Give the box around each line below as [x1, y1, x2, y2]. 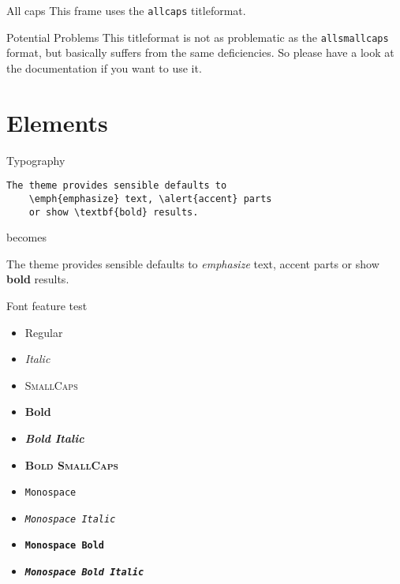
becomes [6, 229, 47, 245]
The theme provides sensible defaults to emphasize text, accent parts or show [6, 255, 379, 271]
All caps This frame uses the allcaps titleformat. [6, 2, 246, 18]
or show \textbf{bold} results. [28, 206, 199, 218]
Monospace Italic [24, 513, 116, 525]
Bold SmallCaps [24, 456, 118, 473]
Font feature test [6, 297, 88, 313]
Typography [6, 152, 65, 168]
